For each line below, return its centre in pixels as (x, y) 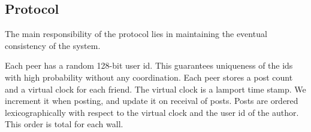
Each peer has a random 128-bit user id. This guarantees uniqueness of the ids (149, 65)
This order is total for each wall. (64, 124)
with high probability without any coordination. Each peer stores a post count (149, 77)
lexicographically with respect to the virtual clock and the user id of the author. (152, 112)
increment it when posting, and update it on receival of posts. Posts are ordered (152, 101)
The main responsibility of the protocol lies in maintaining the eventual (136, 34)
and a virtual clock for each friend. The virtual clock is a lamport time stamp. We (155, 89)
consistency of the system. (53, 45)
